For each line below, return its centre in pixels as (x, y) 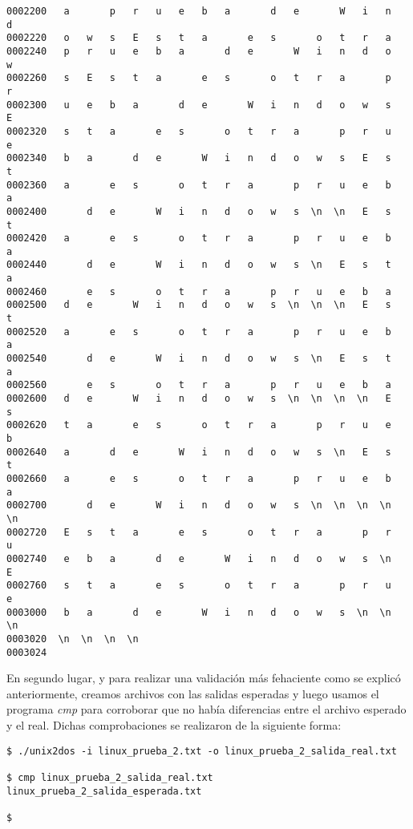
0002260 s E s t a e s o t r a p (199, 78)
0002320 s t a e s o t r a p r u (199, 131)
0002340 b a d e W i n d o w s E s (199, 158)
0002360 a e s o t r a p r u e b (199, 185)
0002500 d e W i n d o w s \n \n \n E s (199, 305)
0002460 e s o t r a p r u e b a (199, 291)
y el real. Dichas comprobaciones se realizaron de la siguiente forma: (174, 724)
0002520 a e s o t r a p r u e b (199, 332)
